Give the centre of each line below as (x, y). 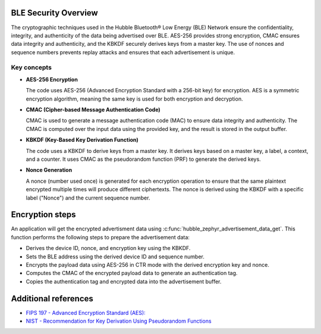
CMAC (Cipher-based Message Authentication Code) (93, 110)
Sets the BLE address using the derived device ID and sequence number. (115, 257)
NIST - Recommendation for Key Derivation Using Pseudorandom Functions (119, 321)
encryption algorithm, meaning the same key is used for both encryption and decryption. (134, 99)
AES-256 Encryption (52, 79)
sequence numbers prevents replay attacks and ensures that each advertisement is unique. (123, 52)
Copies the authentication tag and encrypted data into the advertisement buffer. (124, 281)
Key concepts (31, 67)
